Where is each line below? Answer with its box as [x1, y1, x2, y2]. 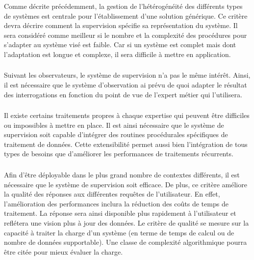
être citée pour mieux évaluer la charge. [4, 246, 123, 257]
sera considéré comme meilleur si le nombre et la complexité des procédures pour [4, 29, 247, 40]
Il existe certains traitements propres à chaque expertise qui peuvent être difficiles [4, 110, 250, 120]
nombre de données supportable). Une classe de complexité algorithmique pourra [4, 237, 247, 247]
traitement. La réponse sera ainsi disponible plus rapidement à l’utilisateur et [4, 208, 236, 218]
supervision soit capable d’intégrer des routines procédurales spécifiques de [4, 129, 228, 140]
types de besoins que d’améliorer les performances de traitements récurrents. [4, 148, 233, 159]
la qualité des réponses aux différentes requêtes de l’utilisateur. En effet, [4, 189, 220, 199]
